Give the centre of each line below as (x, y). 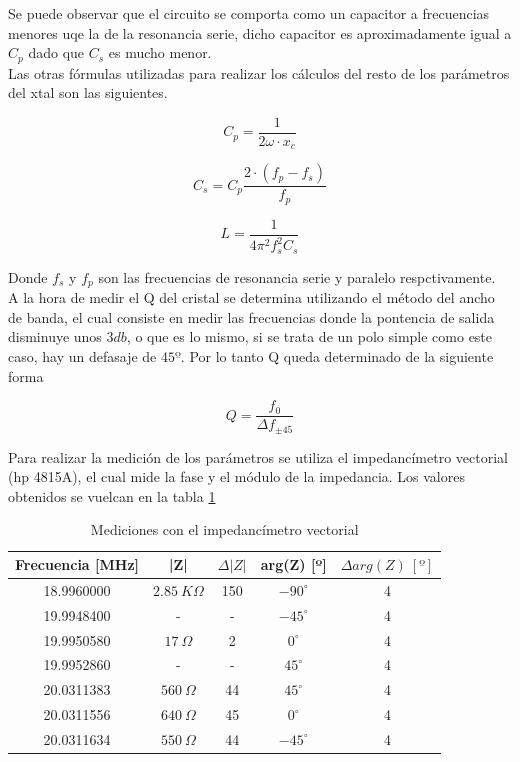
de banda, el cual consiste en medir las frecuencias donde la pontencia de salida (251, 316)
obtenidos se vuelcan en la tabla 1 (112, 495)
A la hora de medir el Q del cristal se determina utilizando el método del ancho (251, 297)
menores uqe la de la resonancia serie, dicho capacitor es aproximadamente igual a (260, 32)
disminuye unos (55, 336)
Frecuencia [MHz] (77, 564)
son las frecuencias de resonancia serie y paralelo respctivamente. (297, 276)
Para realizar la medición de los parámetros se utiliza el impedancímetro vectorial (258, 456)
